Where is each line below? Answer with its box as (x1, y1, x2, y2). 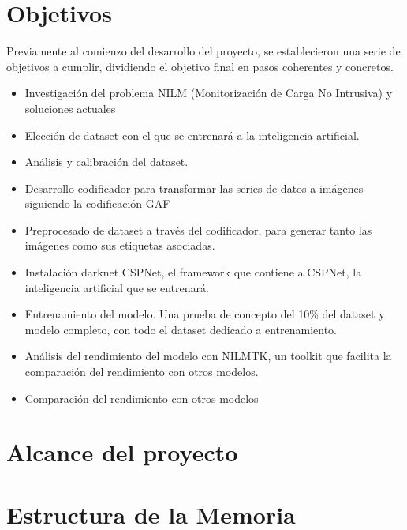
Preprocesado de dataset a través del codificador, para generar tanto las (24, 221, 372, 238)
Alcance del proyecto (6, 436, 238, 468)
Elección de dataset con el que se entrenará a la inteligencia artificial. (24, 126, 360, 143)
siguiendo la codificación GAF (24, 195, 170, 212)
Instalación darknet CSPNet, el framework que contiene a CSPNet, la (24, 264, 362, 280)
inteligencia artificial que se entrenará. (24, 279, 209, 295)
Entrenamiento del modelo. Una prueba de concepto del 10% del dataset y (24, 306, 385, 322)
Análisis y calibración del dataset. (24, 153, 189, 170)
